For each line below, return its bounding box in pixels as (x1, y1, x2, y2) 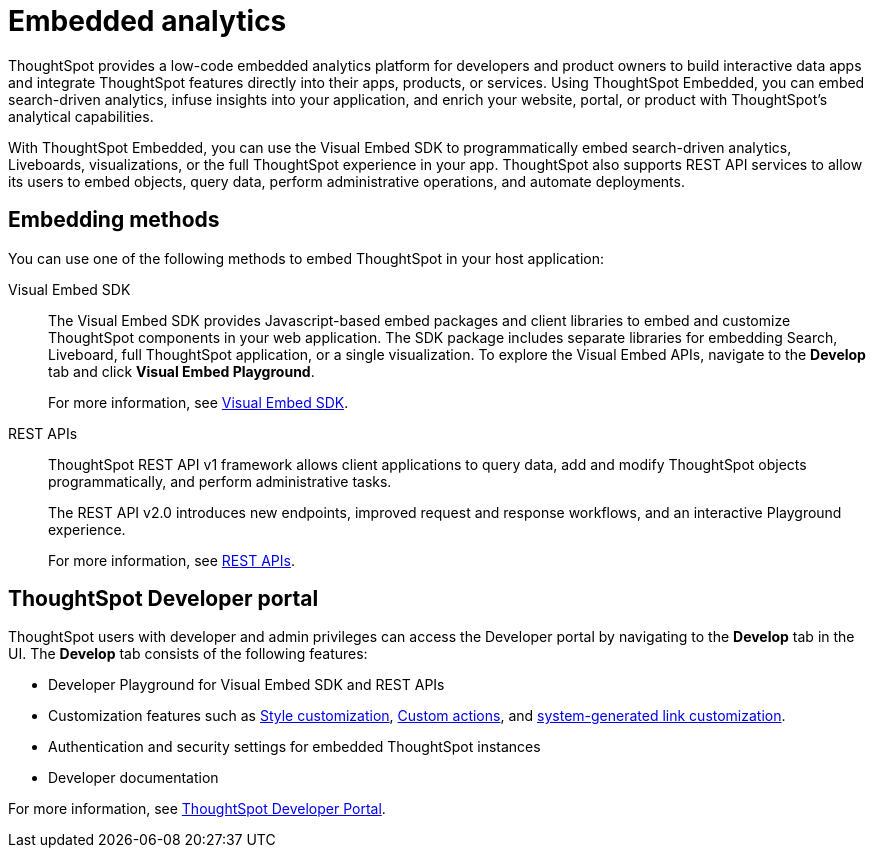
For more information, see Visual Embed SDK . (48, 393, 349, 411)
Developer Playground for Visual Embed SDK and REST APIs (48, 676, 445, 694)
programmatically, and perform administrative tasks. (48, 472, 392, 490)
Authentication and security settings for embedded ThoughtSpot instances (48, 738, 541, 756)
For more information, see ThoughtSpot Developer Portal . (8, 800, 386, 818)
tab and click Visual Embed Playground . (48, 362, 315, 380)
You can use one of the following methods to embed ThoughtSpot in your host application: (8, 249, 605, 267)
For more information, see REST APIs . (48, 551, 295, 569)
